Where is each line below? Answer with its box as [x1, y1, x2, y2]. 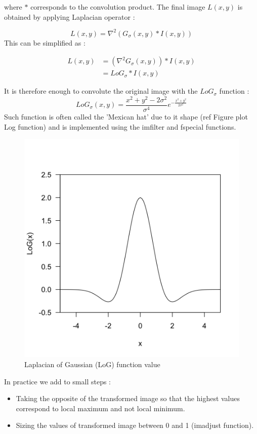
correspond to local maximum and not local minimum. [16, 403, 185, 413]
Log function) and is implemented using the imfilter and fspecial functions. [4, 121, 236, 132]
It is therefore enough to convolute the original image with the [4, 86, 198, 96]
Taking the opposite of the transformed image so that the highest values [16, 393, 240, 404]
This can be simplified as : [4, 37, 85, 48]
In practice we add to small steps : [4, 376, 111, 386]
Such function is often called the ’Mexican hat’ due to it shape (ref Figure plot [4, 111, 248, 122]
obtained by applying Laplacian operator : [4, 11, 135, 22]
